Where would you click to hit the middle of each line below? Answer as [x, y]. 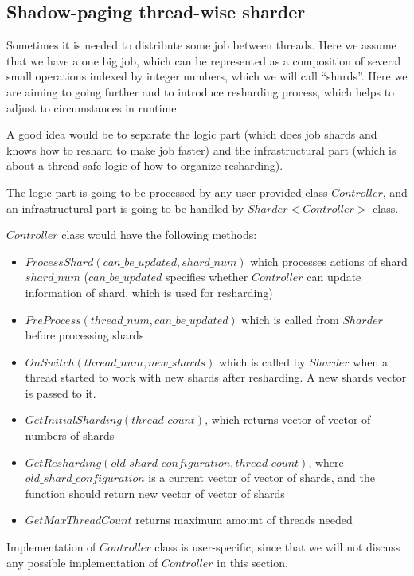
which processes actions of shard [329, 261]
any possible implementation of [82, 562]
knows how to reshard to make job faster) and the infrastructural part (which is [201, 149]
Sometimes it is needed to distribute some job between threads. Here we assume [201, 45]
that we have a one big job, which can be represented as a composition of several [204, 60]
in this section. [252, 562]
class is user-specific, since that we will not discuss [277, 547]
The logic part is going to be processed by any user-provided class [167, 192]
